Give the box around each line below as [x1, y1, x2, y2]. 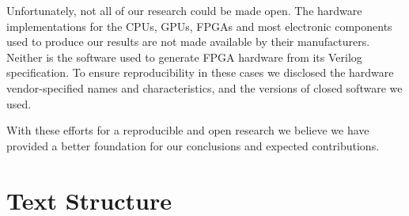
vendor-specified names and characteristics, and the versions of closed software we [6, 79, 403, 96]
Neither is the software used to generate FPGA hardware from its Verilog [6, 48, 362, 65]
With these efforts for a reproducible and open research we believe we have [6, 122, 369, 138]
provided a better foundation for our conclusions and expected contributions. [6, 137, 380, 153]
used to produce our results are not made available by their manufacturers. [6, 33, 370, 50]
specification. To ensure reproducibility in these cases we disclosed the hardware [6, 64, 394, 81]
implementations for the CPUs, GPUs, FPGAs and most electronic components [6, 17, 392, 34]
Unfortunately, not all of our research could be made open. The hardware [6, 2, 362, 18]
